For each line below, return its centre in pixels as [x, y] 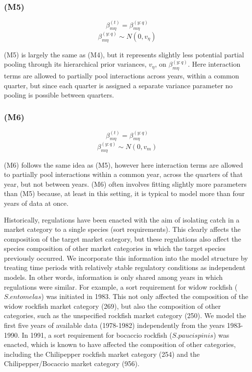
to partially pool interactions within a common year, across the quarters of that [124, 174]
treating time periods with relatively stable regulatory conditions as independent [125, 267]
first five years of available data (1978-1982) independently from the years [115, 325]
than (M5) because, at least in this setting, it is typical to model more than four [125, 193]
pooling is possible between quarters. [59, 95]
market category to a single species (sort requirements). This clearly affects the [122, 229]
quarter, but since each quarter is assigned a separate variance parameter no [118, 85]
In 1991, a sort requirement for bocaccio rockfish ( [97, 335]
